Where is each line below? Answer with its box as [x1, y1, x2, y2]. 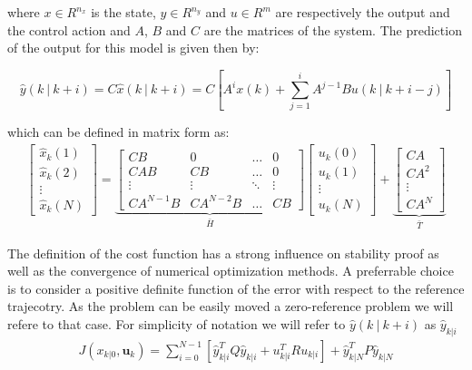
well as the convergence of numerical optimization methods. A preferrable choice [7, 261, 454, 280]
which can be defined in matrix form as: [7, 122, 230, 141]
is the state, [91, 3, 156, 21]
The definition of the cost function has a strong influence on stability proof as [7, 243, 439, 262]
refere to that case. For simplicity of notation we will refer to [7, 314, 346, 333]
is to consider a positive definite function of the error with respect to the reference [7, 278, 465, 297]
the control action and [7, 20, 131, 39]
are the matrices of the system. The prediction [203, 20, 462, 39]
